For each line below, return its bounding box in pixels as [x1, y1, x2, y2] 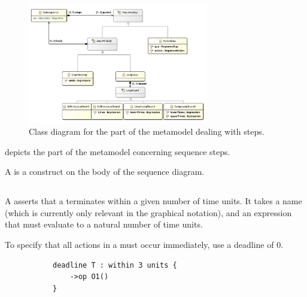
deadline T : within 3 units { [53, 260, 177, 269]
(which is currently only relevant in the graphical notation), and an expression [5, 206, 292, 219]
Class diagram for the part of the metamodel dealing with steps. [29, 125, 265, 137]
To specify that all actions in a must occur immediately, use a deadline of [5, 238, 274, 250]
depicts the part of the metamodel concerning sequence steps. [5, 145, 230, 157]
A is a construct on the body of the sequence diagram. [5, 165, 205, 178]
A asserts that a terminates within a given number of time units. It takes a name [5, 195, 302, 207]
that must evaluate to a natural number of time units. [5, 218, 203, 231]
